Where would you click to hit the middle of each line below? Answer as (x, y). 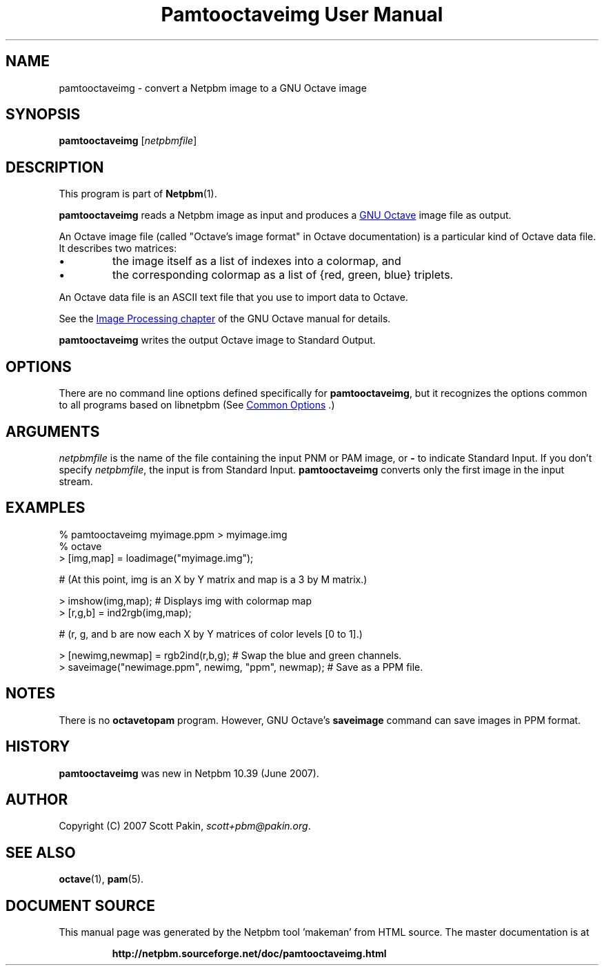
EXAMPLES (46, 508)
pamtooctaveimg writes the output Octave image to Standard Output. (217, 340)
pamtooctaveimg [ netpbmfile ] (128, 141)
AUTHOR (37, 799)
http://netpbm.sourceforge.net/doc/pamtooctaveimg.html (249, 954)
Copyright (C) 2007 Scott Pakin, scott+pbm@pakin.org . (185, 826)
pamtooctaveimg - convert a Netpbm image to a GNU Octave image (213, 88)
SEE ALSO (41, 852)
